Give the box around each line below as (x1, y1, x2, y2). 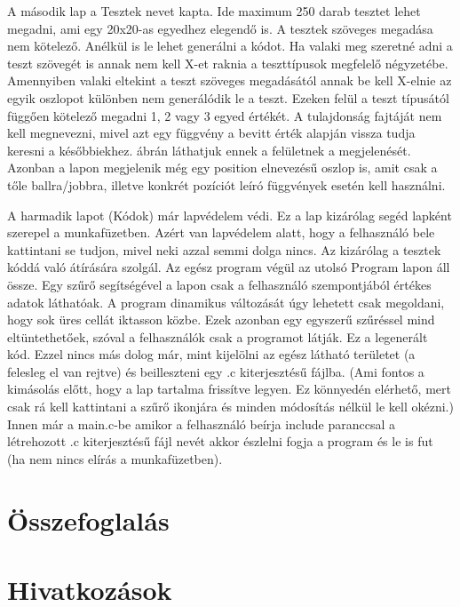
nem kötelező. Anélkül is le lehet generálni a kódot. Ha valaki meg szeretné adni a (7, 36, 453, 55)
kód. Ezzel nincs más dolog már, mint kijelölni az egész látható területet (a (7, 345, 416, 363)
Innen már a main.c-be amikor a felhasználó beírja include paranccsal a (7, 414, 396, 433)
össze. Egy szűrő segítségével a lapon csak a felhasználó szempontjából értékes (7, 275, 432, 293)
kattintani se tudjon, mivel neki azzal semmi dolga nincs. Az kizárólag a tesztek (7, 240, 441, 259)
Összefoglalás (7, 501, 170, 538)
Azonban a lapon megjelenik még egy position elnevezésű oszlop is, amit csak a (7, 158, 438, 177)
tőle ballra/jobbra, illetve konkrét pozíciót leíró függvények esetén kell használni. (7, 175, 446, 194)
